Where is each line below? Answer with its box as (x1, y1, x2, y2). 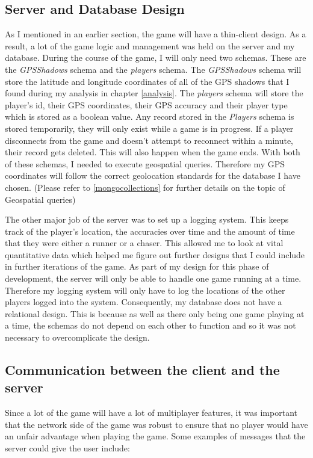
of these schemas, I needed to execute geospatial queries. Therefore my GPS (5, 157, 285, 170)
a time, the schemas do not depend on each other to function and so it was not (5, 319, 296, 332)
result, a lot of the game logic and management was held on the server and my (5, 39, 295, 52)
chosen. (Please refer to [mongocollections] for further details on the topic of (5, 181, 285, 193)
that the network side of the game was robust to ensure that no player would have (5, 418, 308, 430)
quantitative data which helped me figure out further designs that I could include (5, 248, 305, 261)
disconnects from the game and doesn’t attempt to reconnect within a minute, (5, 134, 294, 146)
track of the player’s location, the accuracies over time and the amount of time (5, 224, 295, 237)
